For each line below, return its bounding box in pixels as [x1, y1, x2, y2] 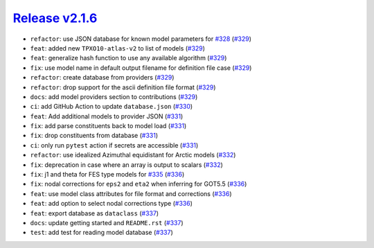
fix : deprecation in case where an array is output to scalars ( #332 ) [30, 160, 223, 169]
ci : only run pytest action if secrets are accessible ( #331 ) [30, 141, 199, 149]
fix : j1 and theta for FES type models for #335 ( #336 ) [30, 170, 185, 179]
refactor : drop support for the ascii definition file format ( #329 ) [30, 83, 216, 91]
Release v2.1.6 [12, 10, 98, 26]
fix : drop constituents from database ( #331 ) [30, 132, 159, 140]
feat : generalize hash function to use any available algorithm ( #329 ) [30, 54, 227, 62]
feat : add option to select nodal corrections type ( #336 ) [30, 200, 193, 208]
